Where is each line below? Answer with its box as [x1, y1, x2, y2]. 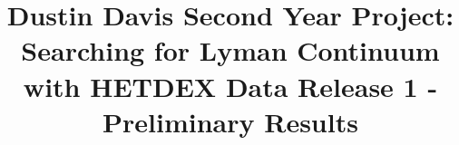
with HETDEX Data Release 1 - [23, 67, 438, 104]
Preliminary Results [103, 102, 358, 140]
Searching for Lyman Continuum [21, 32, 440, 69]
